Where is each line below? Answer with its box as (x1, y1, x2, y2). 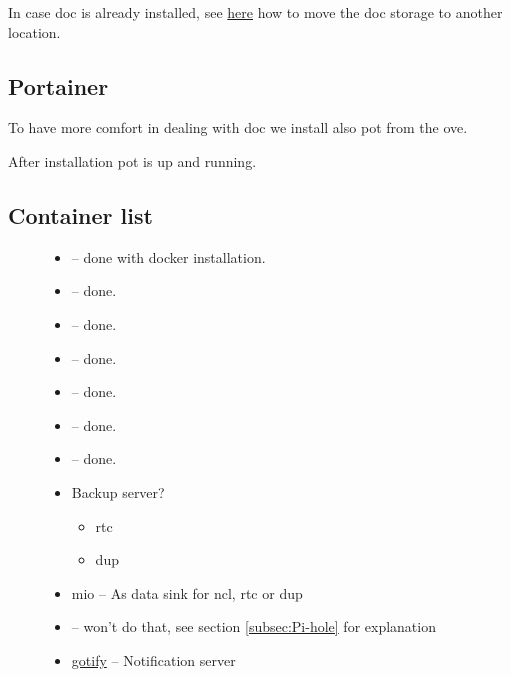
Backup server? (71, 481, 165, 502)
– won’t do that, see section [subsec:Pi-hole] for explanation (71, 616, 436, 637)
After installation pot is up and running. (8, 150, 257, 171)
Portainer (8, 70, 109, 101)
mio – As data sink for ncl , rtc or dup (71, 582, 303, 603)
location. (8, 21, 61, 42)
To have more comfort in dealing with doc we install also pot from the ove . (8, 117, 468, 138)
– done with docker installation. (71, 246, 266, 267)
